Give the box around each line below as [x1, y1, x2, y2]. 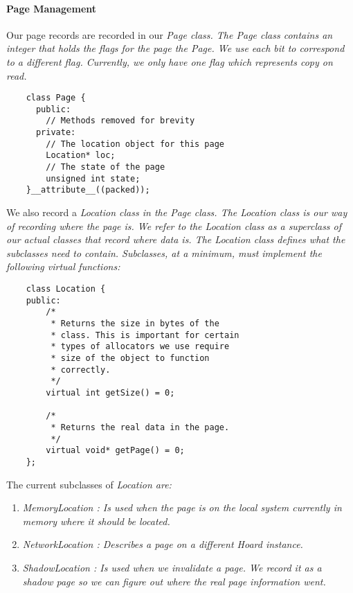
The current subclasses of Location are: [6, 477, 172, 491]
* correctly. [51, 364, 111, 375]
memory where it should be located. [22, 513, 170, 528]
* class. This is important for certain [51, 330, 239, 340]
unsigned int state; [46, 173, 141, 184]
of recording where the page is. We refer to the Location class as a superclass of [6, 218, 342, 233]
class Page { [26, 93, 86, 103]
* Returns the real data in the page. [51, 422, 230, 432]
